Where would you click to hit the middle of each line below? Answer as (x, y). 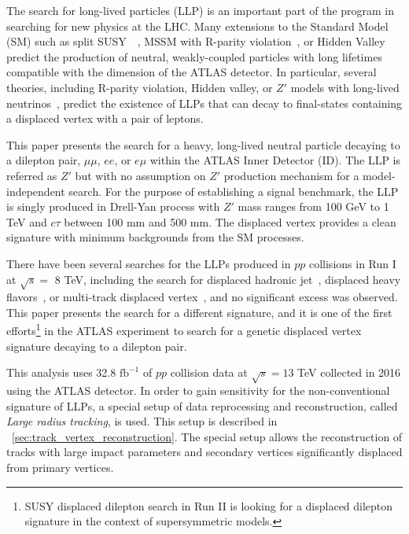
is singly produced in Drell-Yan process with (113, 206)
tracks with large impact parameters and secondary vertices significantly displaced (204, 452)
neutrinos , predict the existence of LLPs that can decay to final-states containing (204, 103)
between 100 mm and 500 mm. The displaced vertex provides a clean (230, 221)
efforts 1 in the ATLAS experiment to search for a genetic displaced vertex (184, 330)
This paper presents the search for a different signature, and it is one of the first (199, 312)
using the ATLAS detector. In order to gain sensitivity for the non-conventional (198, 390)
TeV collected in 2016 (349, 372)
